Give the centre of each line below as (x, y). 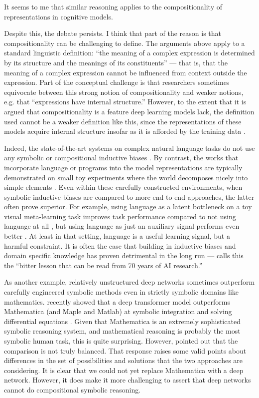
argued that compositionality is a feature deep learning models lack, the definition (129, 111)
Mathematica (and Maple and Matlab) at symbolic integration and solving (118, 311)
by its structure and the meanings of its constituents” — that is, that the (116, 62)
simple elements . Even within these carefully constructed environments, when (123, 187)
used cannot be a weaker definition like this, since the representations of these (123, 121)
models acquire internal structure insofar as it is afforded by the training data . (125, 131)
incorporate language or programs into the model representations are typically (123, 167)
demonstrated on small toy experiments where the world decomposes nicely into (126, 177)
